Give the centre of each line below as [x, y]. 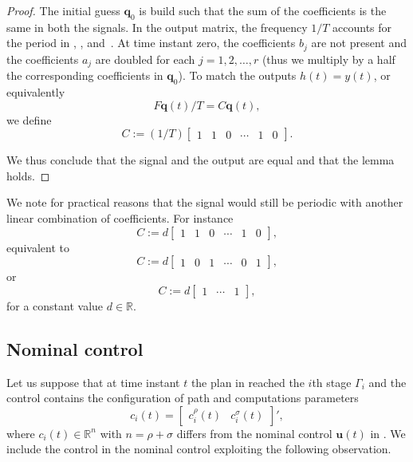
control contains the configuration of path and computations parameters [183, 398]
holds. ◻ [28, 175]
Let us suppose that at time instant [93, 382]
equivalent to [38, 247]
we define [29, 119]
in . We [388, 433]
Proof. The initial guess [63, 10]
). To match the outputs [237, 75]
